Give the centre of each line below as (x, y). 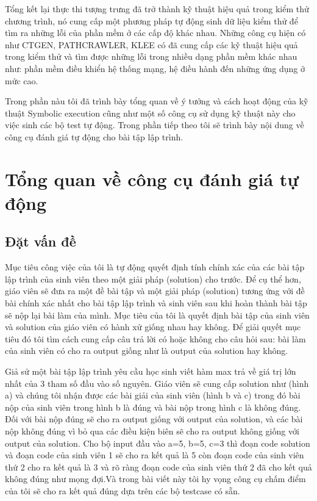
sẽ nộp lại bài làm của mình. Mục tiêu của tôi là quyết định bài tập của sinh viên (157, 315)
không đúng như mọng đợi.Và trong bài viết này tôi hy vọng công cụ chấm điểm (155, 479)
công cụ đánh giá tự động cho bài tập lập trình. (94, 136)
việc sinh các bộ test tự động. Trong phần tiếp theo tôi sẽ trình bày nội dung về (155, 125)
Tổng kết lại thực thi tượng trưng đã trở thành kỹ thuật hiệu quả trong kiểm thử (157, 9)
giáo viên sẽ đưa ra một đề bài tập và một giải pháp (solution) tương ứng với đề (155, 291)
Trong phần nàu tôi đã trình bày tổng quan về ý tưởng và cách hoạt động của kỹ (157, 101)
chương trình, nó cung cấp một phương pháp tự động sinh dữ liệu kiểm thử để (151, 20)
